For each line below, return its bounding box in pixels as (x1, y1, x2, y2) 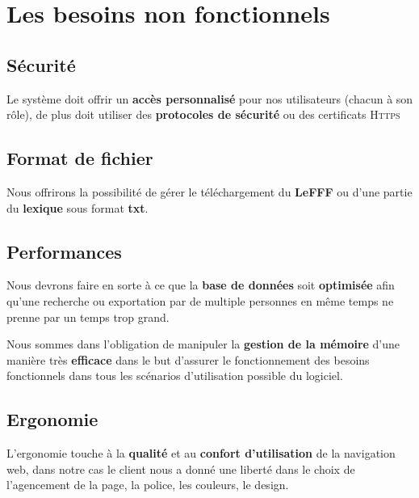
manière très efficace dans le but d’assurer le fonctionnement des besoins (6, 351, 370, 368)
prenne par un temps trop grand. (6, 308, 170, 325)
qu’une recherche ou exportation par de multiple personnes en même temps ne (6, 292, 394, 309)
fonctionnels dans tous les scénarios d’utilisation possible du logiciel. (6, 367, 343, 384)
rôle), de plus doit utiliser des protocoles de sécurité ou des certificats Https (6, 106, 400, 123)
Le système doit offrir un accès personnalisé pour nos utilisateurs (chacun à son (6, 90, 413, 107)
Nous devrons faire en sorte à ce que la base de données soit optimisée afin (6, 276, 395, 293)
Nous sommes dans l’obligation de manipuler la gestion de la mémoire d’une (6, 336, 400, 352)
